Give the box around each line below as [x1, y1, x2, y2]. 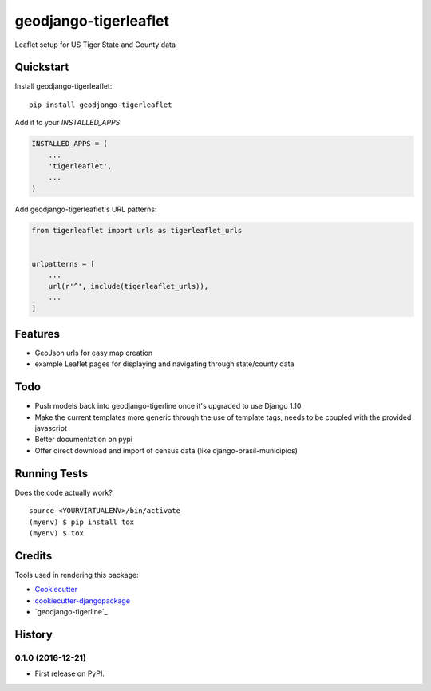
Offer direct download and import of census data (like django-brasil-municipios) [34, 445, 299, 455]
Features [14, 327, 60, 341]
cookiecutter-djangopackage [34, 595, 131, 606]
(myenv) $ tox [29, 528, 84, 538]
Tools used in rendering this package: [14, 570, 139, 579]
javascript [34, 424, 68, 433]
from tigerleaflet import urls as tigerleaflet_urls [31, 226, 243, 235]
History [14, 627, 53, 642]
